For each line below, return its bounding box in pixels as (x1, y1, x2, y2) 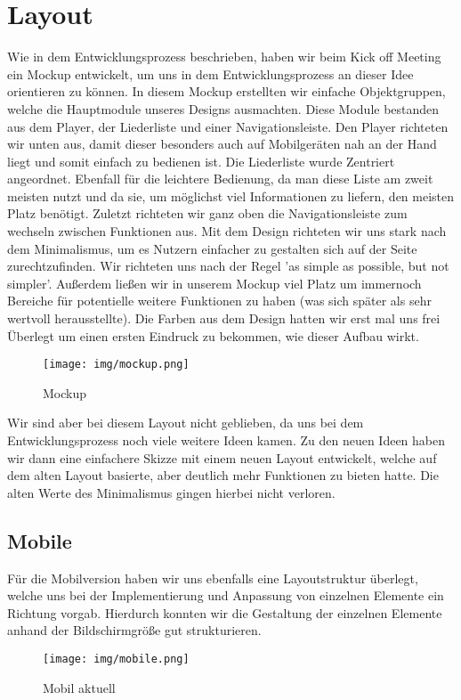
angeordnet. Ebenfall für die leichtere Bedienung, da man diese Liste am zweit (7, 169, 433, 188)
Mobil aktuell (43, 678, 116, 696)
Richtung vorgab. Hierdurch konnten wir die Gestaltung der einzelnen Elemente (7, 603, 442, 622)
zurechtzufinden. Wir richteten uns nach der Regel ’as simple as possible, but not (7, 256, 449, 275)
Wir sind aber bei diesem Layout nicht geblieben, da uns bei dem (7, 413, 364, 432)
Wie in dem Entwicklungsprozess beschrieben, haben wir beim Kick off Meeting (7, 47, 441, 66)
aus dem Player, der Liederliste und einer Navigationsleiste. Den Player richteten (7, 117, 449, 135)
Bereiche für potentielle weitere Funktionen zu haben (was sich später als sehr (7, 291, 432, 310)
